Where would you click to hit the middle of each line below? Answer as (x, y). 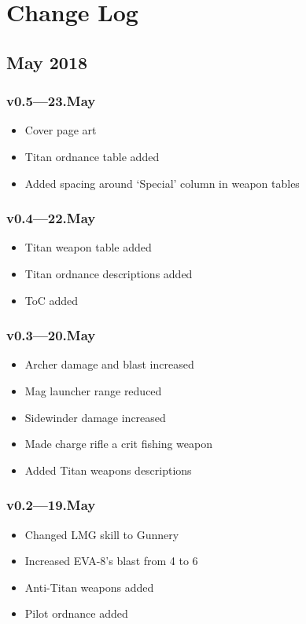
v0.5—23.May (51, 101)
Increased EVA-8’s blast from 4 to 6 (111, 561)
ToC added (52, 300)
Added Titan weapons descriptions (108, 470)
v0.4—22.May (51, 218)
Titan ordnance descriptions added (109, 273)
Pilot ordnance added (76, 613)
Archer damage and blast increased (109, 364)
